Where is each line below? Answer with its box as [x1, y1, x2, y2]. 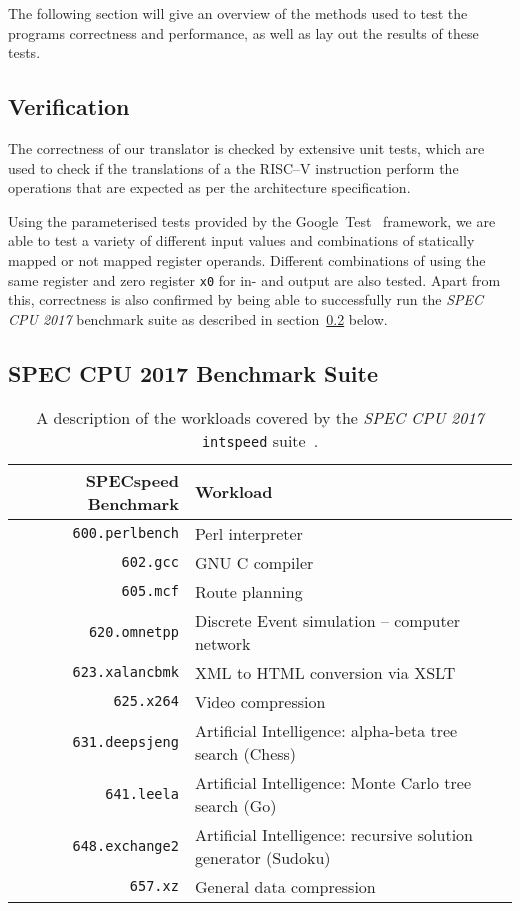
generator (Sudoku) [194, 845, 331, 869]
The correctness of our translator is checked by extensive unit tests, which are [8, 137, 485, 158]
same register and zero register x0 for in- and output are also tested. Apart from [8, 269, 501, 290]
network [194, 631, 251, 655]
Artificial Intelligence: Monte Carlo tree [194, 770, 472, 794]
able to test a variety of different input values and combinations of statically [8, 230, 475, 251]
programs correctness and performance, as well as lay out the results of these [8, 22, 479, 43]
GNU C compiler [194, 550, 314, 574]
